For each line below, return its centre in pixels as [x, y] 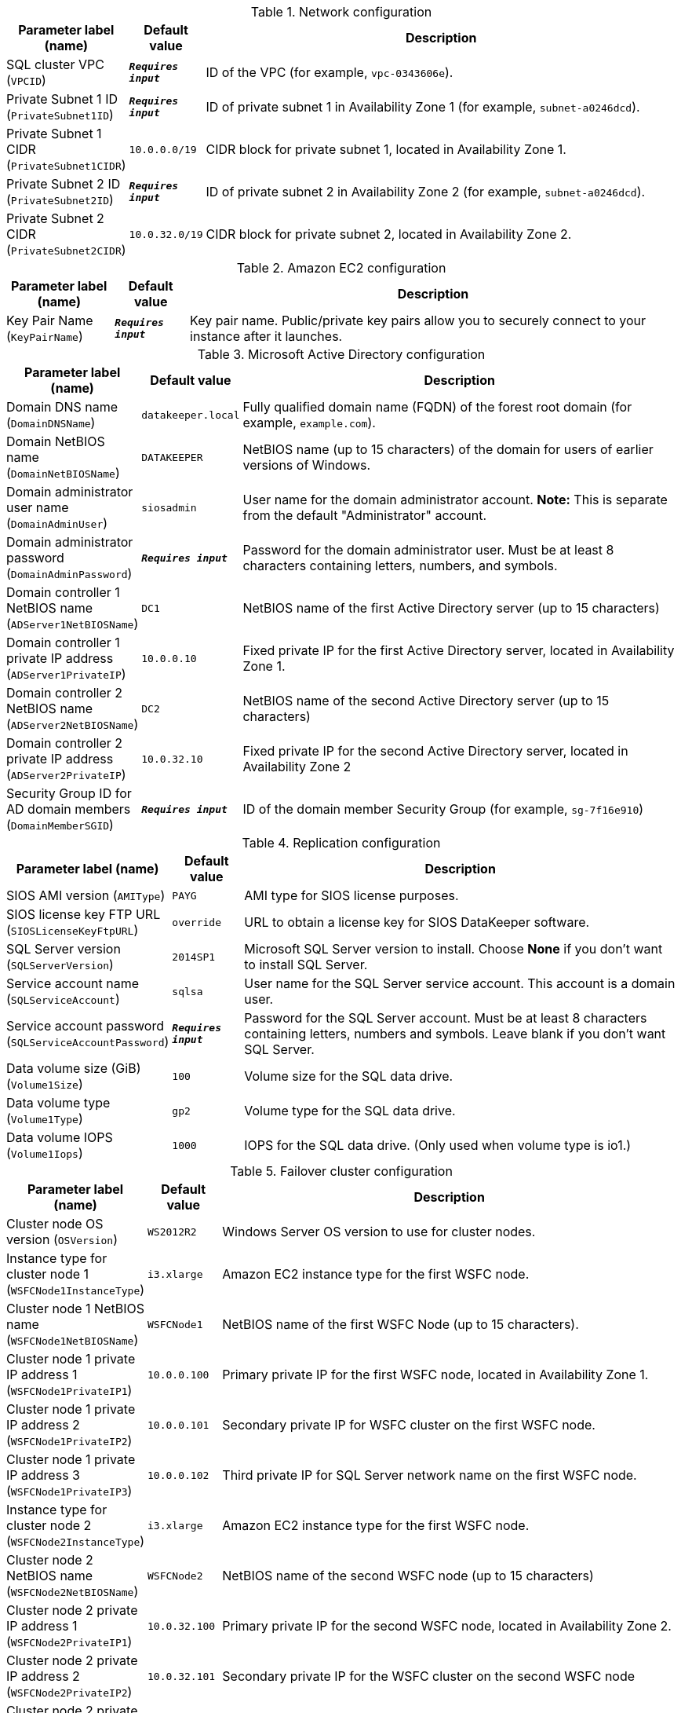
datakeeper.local [191, 415]
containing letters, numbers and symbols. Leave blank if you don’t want [455, 1034]
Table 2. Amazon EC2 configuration [341, 268]
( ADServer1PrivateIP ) [66, 674]
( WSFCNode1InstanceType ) [76, 1290]
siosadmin [169, 507]
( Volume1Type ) [45, 1118]
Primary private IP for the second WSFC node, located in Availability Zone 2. [447, 1626]
